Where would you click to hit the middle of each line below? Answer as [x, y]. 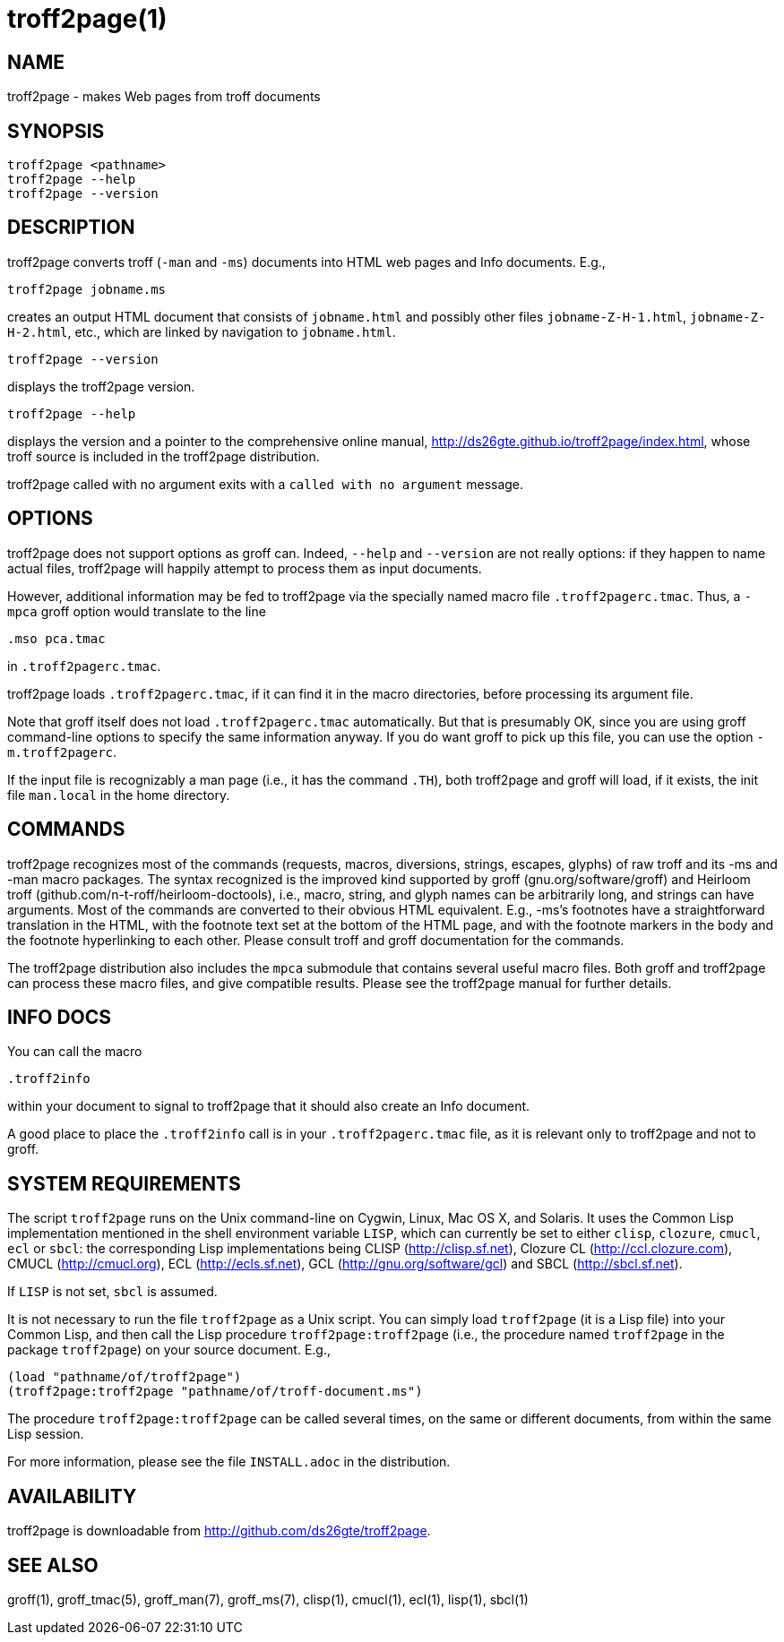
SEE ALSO [53, 1565]
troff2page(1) [87, 19]
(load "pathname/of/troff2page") [125, 1377]
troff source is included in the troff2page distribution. [164, 456]
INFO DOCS [60, 1017]
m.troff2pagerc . [62, 752]
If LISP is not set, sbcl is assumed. [112, 1292]
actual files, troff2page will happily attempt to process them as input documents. [245, 568]
